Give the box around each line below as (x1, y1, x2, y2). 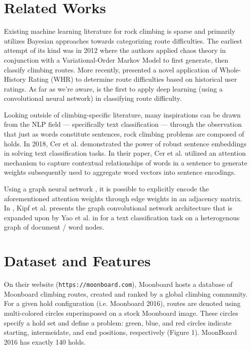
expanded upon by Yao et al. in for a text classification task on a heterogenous (4, 212, 240, 222)
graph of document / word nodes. (4, 222, 105, 232)
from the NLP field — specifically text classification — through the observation (4, 119, 242, 129)
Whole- (219, 64, 241, 74)
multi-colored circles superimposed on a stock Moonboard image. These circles (4, 307, 238, 318)
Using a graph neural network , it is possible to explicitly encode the (4, 184, 209, 194)
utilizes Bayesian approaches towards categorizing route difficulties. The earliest (4, 35, 243, 46)
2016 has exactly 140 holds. (4, 336, 86, 347)
